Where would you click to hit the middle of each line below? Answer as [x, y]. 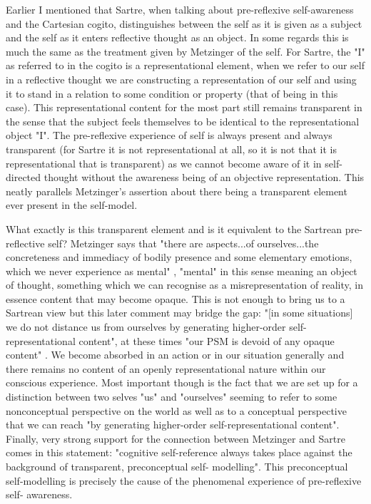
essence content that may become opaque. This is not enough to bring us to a [176, 298]
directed [24, 177]
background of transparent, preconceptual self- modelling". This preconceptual [177, 466]
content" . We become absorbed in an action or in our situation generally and [175, 355]
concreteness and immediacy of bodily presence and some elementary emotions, [179, 257]
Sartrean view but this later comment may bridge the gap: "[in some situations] [179, 313]
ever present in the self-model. [72, 205]
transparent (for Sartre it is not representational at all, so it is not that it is [171, 149]
